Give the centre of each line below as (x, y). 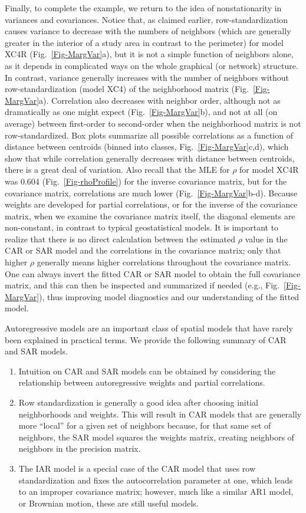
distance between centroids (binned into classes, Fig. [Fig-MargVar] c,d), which (147, 147)
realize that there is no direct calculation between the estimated (120, 239)
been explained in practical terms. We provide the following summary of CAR (146, 339)
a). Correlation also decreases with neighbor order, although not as (160, 100)
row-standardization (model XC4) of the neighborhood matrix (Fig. (127, 89)
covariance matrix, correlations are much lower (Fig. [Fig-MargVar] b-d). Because (151, 193)
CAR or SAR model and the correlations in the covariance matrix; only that (143, 250)
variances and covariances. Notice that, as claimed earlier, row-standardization (147, 19)
